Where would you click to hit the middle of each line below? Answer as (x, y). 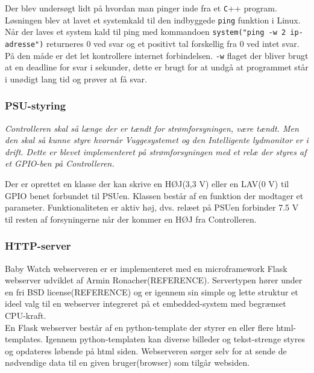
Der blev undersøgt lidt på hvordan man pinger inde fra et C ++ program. (141, 8)
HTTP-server (38, 246)
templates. (24, 339)
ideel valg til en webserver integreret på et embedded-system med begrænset (146, 304)
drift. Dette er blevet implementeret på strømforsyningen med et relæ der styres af (156, 151)
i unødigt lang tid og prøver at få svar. (76, 79)
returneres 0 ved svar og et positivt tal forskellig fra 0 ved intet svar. (173, 43)
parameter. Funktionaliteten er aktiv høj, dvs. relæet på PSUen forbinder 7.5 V (152, 207)
